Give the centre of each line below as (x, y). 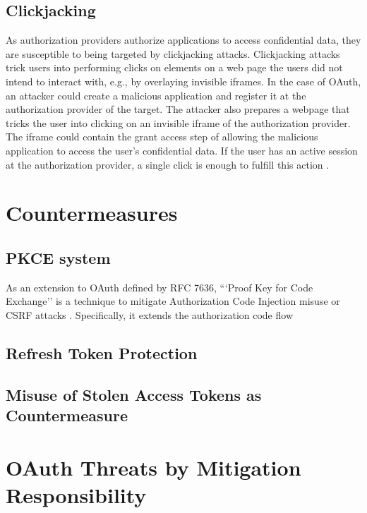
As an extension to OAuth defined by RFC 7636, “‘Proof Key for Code (160, 287)
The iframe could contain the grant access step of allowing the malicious (162, 137)
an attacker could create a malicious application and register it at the (156, 95)
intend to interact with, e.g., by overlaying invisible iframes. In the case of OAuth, (183, 81)
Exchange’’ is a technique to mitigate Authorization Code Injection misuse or (173, 301)
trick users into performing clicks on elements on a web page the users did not (174, 67)
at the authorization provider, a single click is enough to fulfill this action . (168, 164)
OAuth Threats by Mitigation (154, 467)
